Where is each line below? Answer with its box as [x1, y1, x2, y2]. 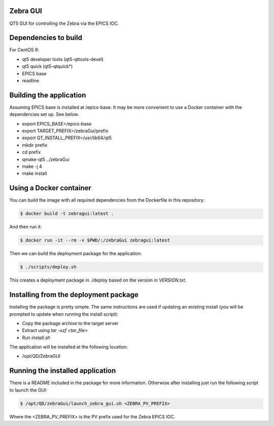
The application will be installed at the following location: [9, 344, 128, 350]
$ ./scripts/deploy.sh [20, 264, 77, 270]
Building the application [9, 90, 86, 99]
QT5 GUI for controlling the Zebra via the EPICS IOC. [9, 20, 119, 26]
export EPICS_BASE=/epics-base [22, 120, 92, 127]
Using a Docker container [9, 184, 91, 193]
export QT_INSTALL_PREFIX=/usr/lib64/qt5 [22, 135, 112, 141]
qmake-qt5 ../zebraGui [22, 156, 70, 162]
